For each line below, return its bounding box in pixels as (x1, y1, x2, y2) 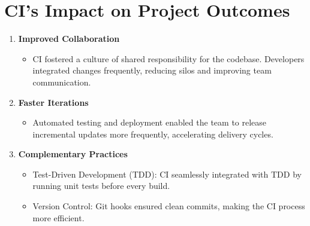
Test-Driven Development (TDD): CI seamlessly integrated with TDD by (32, 167, 302, 180)
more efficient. (32, 211, 85, 224)
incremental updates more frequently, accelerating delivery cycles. (32, 127, 273, 140)
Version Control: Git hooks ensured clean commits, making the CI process (32, 200, 305, 212)
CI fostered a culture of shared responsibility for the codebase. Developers (32, 52, 305, 65)
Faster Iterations (18, 96, 89, 108)
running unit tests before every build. (32, 179, 170, 192)
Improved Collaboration (18, 32, 120, 45)
